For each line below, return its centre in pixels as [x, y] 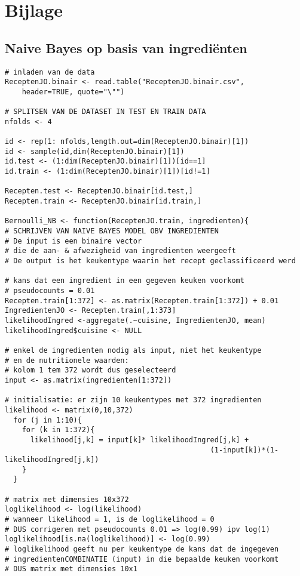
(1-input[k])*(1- [244, 450]
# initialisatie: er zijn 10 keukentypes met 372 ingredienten [133, 400]
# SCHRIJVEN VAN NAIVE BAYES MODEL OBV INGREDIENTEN [112, 231]
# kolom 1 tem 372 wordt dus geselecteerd [91, 370]
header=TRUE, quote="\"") [73, 92]
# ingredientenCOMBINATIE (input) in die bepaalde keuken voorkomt [142, 559]
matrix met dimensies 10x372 [71, 499]
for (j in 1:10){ [48, 420]
